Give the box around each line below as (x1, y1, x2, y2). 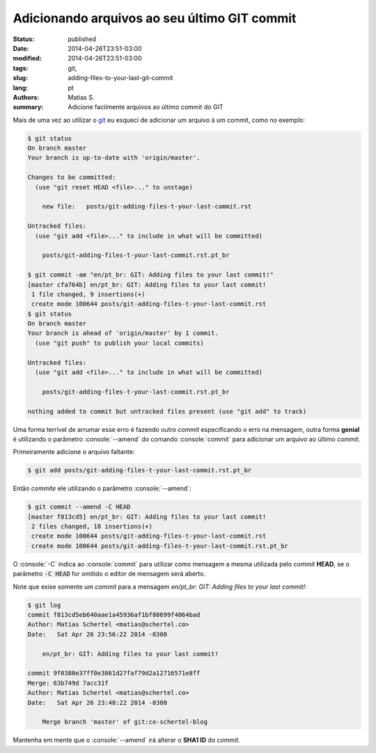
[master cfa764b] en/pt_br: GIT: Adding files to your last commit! (27, 281, 267, 288)
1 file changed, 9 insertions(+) (31, 290, 146, 298)
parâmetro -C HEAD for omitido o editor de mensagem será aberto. (13, 570, 205, 578)
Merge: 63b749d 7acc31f (27, 679, 109, 687)
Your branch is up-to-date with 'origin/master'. (27, 154, 201, 162)
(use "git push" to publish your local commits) (35, 339, 205, 347)
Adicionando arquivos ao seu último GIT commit (13, 10, 297, 26)
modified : (13, 54, 42, 63)
